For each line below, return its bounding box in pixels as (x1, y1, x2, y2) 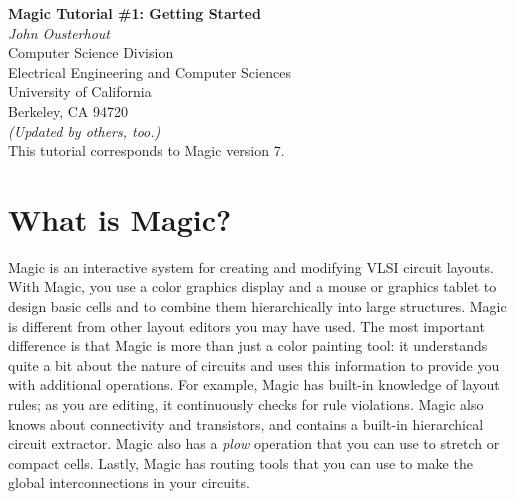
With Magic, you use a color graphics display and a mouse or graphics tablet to (8, 276, 497, 297)
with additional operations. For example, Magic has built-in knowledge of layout (8, 374, 500, 395)
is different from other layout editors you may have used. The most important (8, 315, 485, 336)
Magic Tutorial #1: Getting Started (8, 3, 261, 23)
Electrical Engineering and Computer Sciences (8, 61, 291, 82)
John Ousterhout (8, 22, 110, 43)
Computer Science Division (8, 42, 174, 63)
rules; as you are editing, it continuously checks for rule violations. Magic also (8, 394, 484, 415)
